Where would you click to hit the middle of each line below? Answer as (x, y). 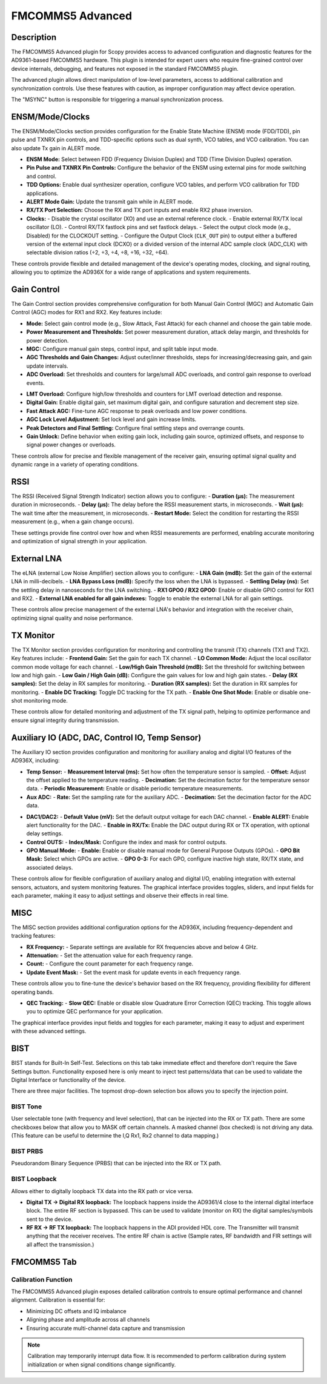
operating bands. (32, 992)
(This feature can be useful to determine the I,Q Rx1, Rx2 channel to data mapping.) (115, 1136)
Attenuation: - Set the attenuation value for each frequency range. (110, 955)
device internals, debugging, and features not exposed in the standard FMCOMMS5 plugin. (125, 68)
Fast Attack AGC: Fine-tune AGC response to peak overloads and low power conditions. (137, 411)
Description (34, 37)
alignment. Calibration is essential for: (58, 1300)
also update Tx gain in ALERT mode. (56, 148)
